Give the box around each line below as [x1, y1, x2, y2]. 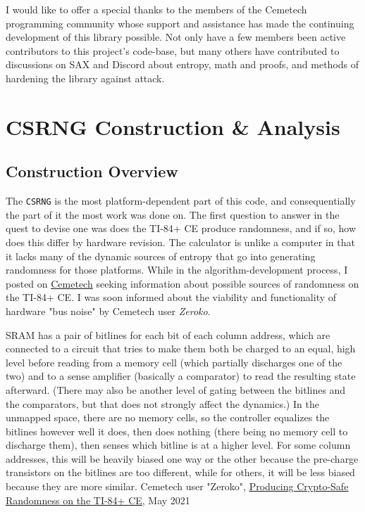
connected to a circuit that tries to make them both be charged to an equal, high [6, 341, 356, 356]
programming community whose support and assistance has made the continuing [6, 15, 354, 30]
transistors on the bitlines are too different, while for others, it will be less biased [6, 465, 355, 480]
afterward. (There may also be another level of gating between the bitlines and [6, 382, 346, 397]
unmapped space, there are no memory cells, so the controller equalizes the [6, 410, 330, 425]
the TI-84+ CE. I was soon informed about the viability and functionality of [6, 290, 337, 305]
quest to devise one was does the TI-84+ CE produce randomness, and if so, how [6, 221, 356, 236]
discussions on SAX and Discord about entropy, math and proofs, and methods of [6, 57, 359, 72]
